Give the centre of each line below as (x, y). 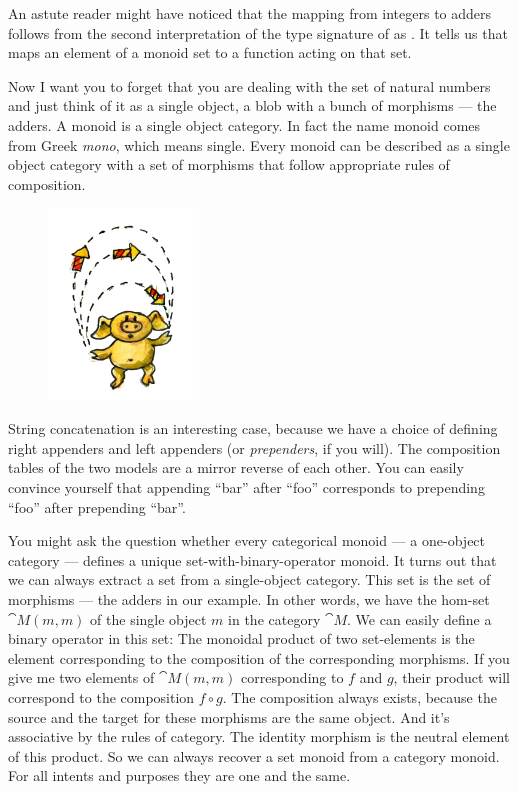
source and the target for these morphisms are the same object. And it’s (229, 716)
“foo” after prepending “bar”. (97, 506)
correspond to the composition (101, 697)
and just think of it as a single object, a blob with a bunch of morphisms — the (252, 105)
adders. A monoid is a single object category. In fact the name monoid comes (244, 124)
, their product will (451, 677)
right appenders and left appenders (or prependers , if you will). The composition (254, 447)
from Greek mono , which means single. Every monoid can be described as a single (259, 144)
